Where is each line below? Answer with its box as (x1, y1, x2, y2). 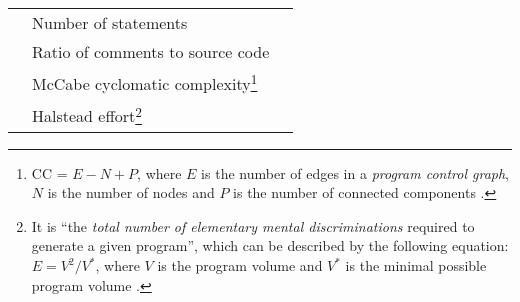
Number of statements (32, 11, 188, 34)
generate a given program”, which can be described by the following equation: (31, 235, 509, 256)
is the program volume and (157, 255, 323, 276)
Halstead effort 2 (32, 101, 142, 128)
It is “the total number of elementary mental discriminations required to (31, 215, 475, 236)
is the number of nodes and (47, 182, 215, 203)
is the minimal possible (345, 255, 487, 276)
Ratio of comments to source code (32, 40, 270, 63)
